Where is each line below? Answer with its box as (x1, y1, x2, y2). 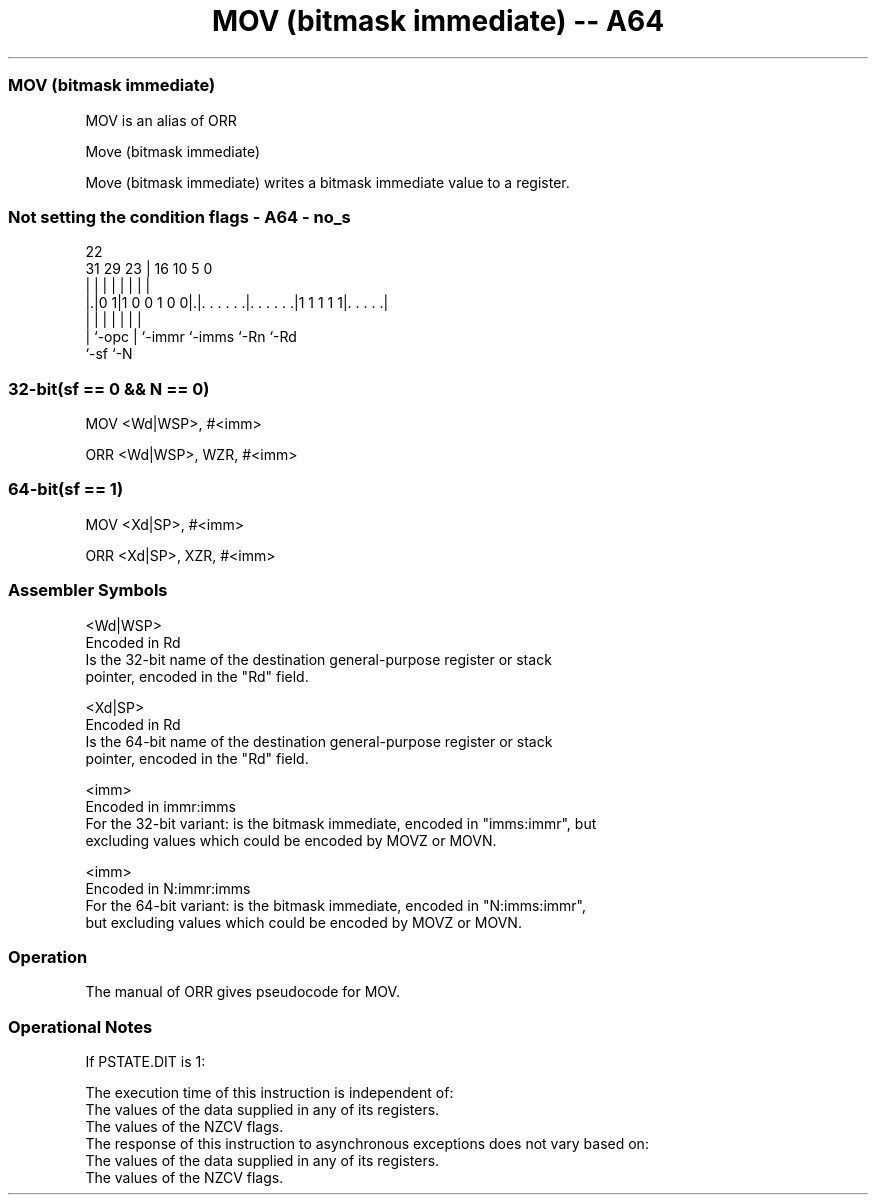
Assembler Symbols (8, 580, 168, 601)
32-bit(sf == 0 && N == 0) (8, 378, 210, 399)
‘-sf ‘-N (85, 345, 133, 363)
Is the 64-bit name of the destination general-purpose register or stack (85, 732, 553, 750)
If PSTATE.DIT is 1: (85, 1053, 206, 1070)
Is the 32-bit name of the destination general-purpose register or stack (85, 650, 552, 668)
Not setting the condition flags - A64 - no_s (8, 206, 351, 227)
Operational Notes (8, 1016, 153, 1037)
